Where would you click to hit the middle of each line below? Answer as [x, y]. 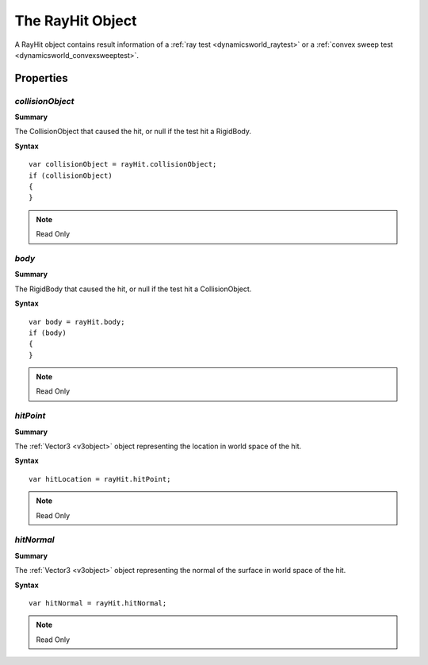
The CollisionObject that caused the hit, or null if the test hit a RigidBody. [133, 132]
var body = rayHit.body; [77, 322]
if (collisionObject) [71, 175]
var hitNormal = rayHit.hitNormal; [98, 603]
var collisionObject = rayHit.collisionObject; [123, 164]
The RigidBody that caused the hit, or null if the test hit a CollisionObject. [133, 289]
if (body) [48, 332]
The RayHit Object [76, 21]
